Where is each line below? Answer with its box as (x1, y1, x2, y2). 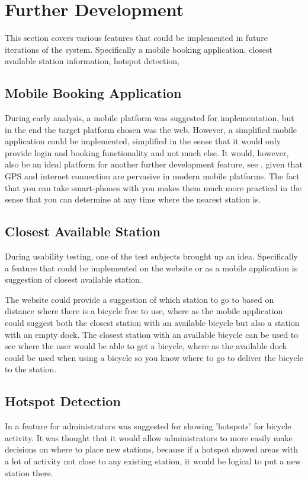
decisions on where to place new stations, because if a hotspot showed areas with (5, 443, 298, 455)
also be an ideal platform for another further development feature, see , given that (5, 158, 303, 170)
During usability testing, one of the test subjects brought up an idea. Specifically (5, 250, 298, 262)
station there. (5, 466, 53, 479)
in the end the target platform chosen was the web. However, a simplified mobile (5, 123, 297, 135)
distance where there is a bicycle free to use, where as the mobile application (5, 305, 283, 317)
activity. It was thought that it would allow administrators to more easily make (5, 431, 293, 444)
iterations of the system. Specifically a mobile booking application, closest (5, 43, 272, 55)
